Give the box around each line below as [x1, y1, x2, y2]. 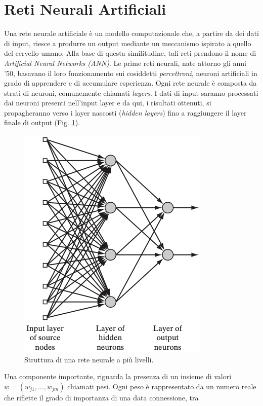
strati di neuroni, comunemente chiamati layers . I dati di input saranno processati [4, 87, 258, 98]
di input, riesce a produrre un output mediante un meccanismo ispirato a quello [4, 38, 251, 48]
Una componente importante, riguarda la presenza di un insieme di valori [4, 371, 232, 382]
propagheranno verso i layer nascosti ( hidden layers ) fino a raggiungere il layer [4, 107, 247, 118]
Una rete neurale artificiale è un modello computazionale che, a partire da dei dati [4, 28, 259, 39]
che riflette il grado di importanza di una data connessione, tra [4, 392, 199, 402]
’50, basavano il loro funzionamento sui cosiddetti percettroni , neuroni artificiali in [4, 67, 257, 78]
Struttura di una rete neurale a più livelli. [24, 354, 154, 364]
